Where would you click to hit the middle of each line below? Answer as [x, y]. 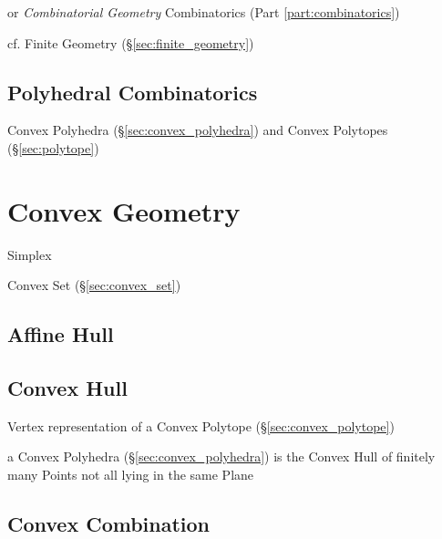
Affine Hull [61, 334]
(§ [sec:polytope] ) [53, 147]
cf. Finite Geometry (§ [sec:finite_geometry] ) [131, 42]
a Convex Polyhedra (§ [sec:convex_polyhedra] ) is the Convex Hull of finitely [221, 456]
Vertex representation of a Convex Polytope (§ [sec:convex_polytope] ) [201, 425]
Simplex [30, 254]
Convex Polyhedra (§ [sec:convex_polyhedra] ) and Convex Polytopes [198, 130]
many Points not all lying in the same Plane [131, 475]
